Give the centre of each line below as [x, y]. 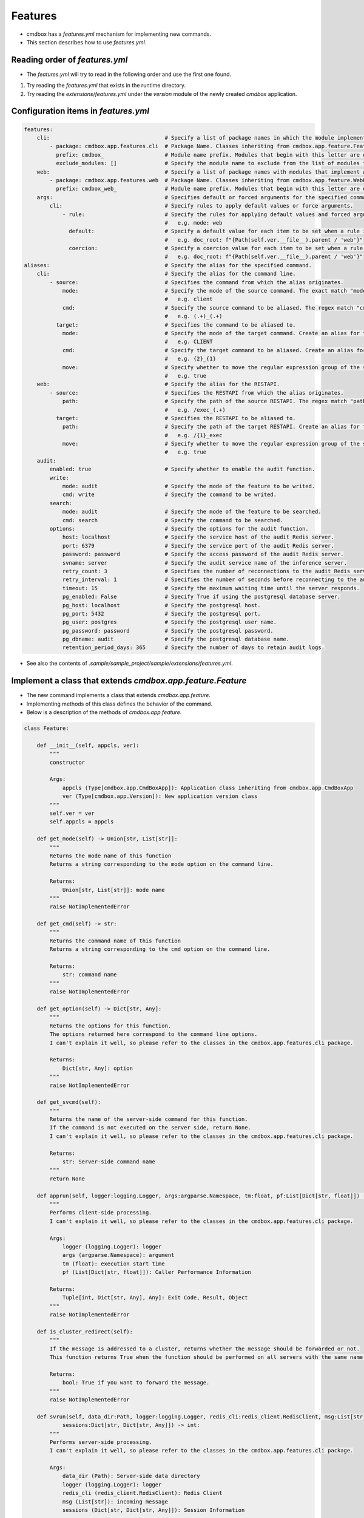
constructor [67, 762]
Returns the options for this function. [110, 1026]
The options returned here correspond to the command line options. [153, 1034]
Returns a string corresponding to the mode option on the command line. [162, 864]
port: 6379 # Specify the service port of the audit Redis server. [198, 546]
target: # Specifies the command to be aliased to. [176, 325]
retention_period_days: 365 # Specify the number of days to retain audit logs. [193, 648]
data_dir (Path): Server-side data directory [131, 1476]
